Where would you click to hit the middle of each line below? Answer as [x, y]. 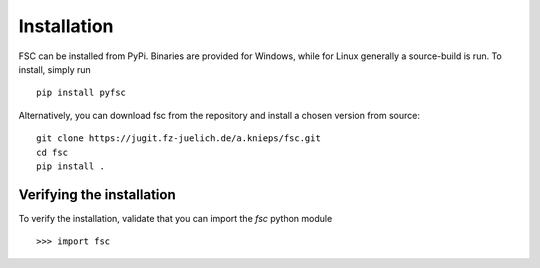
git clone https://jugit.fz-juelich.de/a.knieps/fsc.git [179, 138]
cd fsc [52, 152]
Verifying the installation [97, 194]
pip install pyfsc [81, 93]
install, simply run [55, 69]
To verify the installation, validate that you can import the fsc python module [175, 218]
